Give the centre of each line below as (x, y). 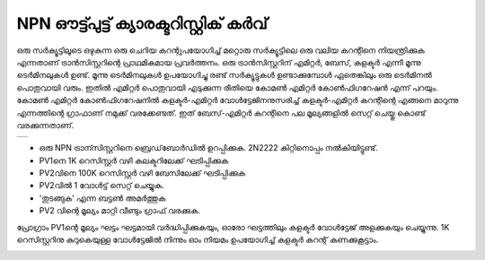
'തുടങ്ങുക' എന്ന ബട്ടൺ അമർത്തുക (102, 198)
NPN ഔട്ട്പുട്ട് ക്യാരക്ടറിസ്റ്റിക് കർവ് (142, 23)
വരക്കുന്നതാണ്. (45, 125)
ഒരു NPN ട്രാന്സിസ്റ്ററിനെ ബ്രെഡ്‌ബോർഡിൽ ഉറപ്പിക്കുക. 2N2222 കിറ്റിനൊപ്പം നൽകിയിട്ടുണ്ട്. (208, 148)
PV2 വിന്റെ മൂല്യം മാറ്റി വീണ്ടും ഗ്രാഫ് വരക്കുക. (120, 211)
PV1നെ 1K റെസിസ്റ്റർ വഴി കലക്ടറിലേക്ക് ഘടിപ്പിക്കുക (134, 160)
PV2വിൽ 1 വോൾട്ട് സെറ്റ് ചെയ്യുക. (102, 186)
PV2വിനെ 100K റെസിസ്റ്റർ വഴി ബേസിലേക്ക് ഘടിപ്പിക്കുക (142, 173)
